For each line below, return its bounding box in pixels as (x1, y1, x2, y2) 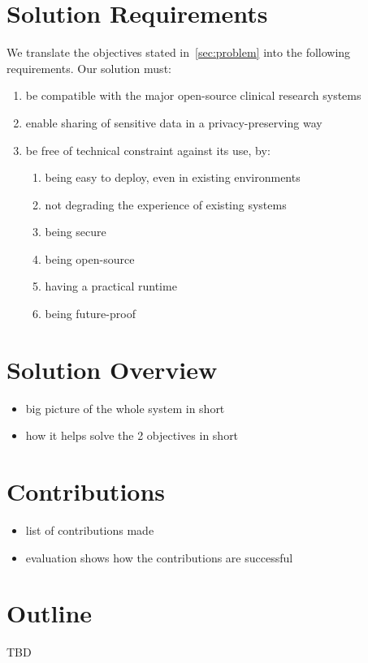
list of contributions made (25, 522, 154, 539)
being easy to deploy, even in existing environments (45, 169, 301, 186)
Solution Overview (6, 352, 218, 385)
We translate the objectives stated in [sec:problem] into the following (6, 44, 351, 61)
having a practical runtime (45, 278, 177, 295)
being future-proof (45, 305, 136, 322)
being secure (45, 223, 106, 240)
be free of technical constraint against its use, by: (25, 141, 271, 158)
